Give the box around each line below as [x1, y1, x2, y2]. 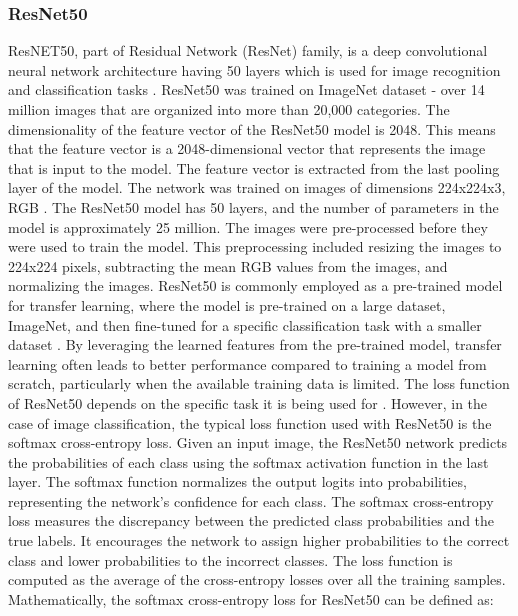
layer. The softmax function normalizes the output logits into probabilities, [8, 471, 467, 492]
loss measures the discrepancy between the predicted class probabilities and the [8, 510, 495, 531]
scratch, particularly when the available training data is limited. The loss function [8, 373, 510, 394]
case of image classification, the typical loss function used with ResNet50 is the [8, 412, 492, 433]
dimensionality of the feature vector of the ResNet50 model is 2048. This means [8, 118, 496, 139]
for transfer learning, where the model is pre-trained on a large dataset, [8, 294, 446, 315]
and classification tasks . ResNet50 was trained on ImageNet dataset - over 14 [8, 79, 485, 100]
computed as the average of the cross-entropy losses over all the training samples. [8, 569, 506, 590]
